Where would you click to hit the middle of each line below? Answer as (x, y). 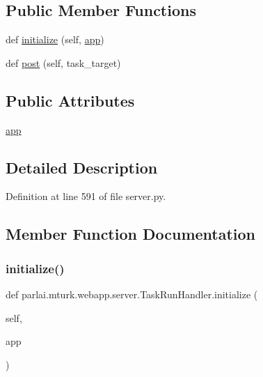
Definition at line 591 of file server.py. (86, 196)
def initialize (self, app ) (55, 39)
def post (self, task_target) (63, 62)
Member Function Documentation (131, 234)
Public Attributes (70, 100)
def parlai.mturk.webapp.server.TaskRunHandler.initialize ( (132, 294)
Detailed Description (82, 167)
